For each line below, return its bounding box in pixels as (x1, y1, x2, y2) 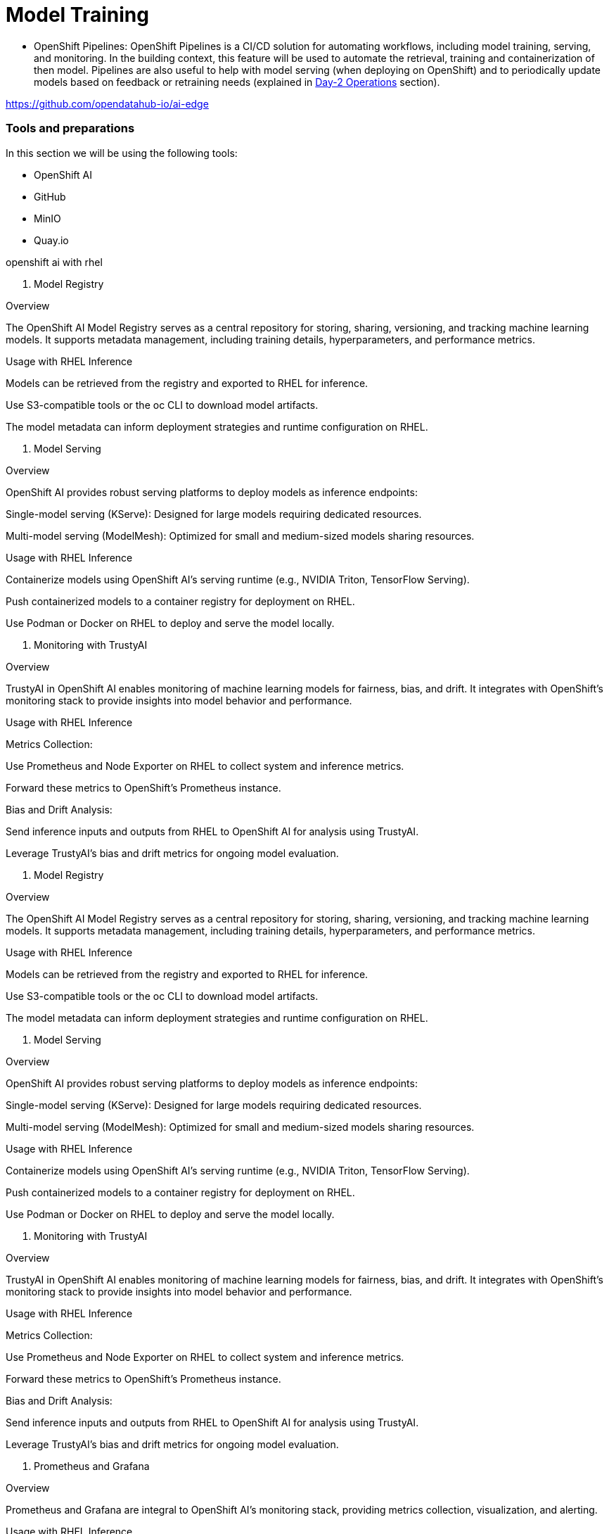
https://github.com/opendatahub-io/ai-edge (6, 97, 209, 110)
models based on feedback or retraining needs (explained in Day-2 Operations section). (34, 75, 440, 88)
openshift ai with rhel (6, 255, 103, 268)
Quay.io (34, 234, 69, 246)
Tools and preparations (6, 121, 135, 136)
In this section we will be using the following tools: (6, 146, 238, 159)
